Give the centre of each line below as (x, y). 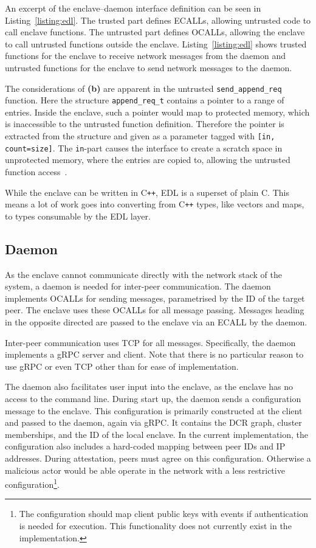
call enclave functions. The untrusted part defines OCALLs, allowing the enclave (155, 32)
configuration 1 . (32, 483)
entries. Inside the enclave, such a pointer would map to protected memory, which (157, 112)
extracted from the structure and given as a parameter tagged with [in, (140, 136)
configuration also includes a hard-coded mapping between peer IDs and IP (145, 446)
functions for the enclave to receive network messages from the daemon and (146, 56)
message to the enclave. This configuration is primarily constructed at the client (154, 410)
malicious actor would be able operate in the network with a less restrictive (145, 470)
